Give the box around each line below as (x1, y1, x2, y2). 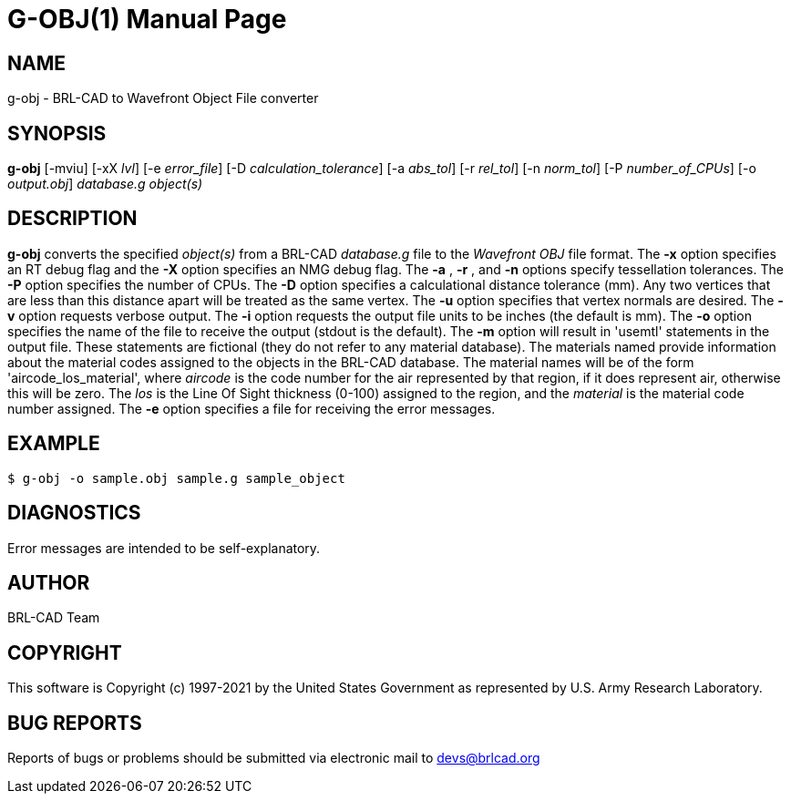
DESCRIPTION (7, 207, 138, 231)
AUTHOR (7, 570, 90, 594)
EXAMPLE (7, 432, 100, 456)
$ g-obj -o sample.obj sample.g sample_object (7, 470, 345, 486)
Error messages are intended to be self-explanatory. (7, 539, 321, 556)
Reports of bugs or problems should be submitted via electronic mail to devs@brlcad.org (7, 750, 540, 766)
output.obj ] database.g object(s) (7, 176, 203, 192)
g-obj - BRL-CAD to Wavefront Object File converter (7, 90, 319, 107)
